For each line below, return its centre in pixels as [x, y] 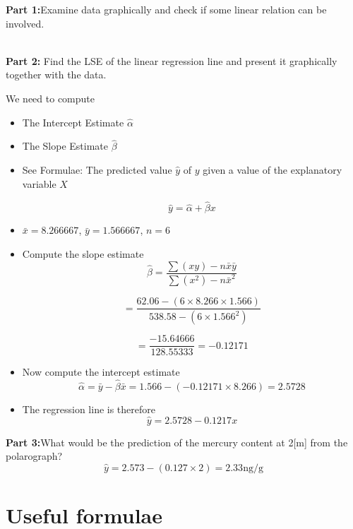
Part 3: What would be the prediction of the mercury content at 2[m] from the [177, 442]
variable [39, 183]
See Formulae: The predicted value [97, 169]
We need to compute [50, 98]
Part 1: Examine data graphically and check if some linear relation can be [166, 9]
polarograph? [34, 456]
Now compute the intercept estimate [101, 372]
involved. [25, 23]
